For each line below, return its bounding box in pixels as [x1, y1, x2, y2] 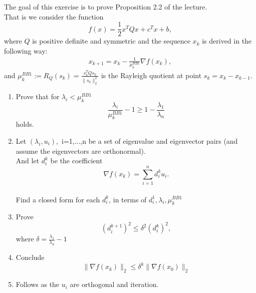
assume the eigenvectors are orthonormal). [16, 145, 146, 156]
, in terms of [109, 194, 147, 204]
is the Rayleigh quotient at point [101, 70, 202, 80]
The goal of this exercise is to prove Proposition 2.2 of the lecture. [4, 2, 207, 12]
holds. [16, 119, 34, 129]
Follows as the [16, 279, 60, 289]
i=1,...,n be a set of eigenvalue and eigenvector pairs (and [62, 136, 238, 146]
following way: [4, 45, 48, 56]
